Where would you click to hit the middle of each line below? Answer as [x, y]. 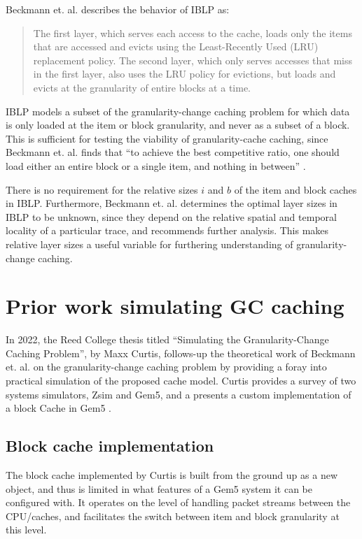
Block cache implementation [110, 446]
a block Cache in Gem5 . [58, 408]
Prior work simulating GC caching [175, 306]
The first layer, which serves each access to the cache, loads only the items [193, 33]
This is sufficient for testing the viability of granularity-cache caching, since [167, 138]
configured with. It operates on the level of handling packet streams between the [178, 502]
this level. [26, 530]
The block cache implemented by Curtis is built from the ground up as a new [172, 474]
